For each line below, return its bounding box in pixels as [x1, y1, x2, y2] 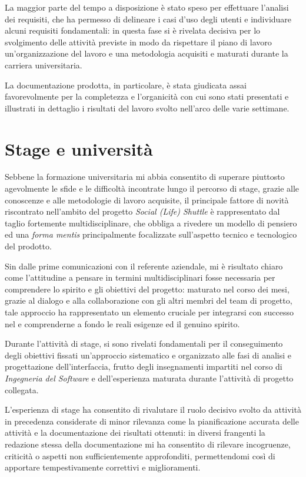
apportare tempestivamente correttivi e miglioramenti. [5, 461, 201, 473]
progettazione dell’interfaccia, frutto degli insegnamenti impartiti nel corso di [5, 360, 282, 373]
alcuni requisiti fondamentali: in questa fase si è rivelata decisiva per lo [5, 24, 261, 37]
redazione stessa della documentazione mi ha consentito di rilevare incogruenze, [5, 437, 291, 450]
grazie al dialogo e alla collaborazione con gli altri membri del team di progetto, [5, 294, 292, 307]
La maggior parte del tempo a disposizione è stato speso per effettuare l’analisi [5, 1, 289, 13]
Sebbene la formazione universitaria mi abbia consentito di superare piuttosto [5, 170, 285, 183]
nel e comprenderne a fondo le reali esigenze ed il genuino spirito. [5, 317, 240, 330]
